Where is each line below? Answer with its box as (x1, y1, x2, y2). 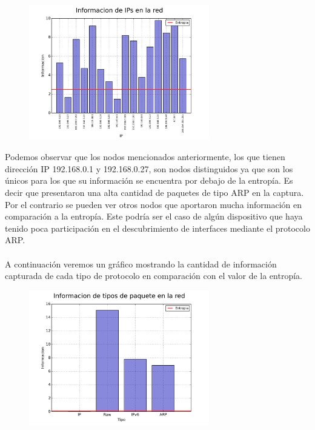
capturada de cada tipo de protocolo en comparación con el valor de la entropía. (5, 269, 302, 282)
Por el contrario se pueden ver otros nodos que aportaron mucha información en (5, 198, 302, 210)
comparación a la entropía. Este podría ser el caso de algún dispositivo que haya (5, 210, 303, 223)
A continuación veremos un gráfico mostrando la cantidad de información (5, 257, 277, 270)
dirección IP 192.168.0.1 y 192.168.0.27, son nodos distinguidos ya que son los (5, 162, 293, 175)
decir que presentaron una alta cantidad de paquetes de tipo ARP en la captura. (5, 186, 304, 198)
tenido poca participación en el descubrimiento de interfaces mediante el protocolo (5, 221, 310, 234)
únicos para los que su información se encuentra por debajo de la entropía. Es (5, 174, 293, 187)
